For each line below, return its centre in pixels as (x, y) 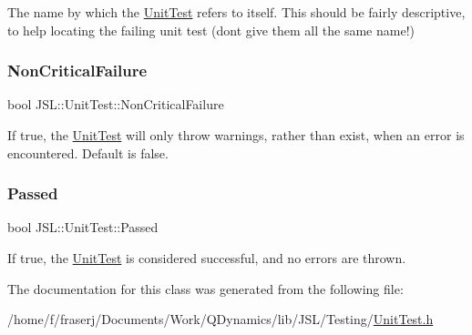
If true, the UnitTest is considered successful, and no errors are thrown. (207, 258)
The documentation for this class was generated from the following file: (205, 288)
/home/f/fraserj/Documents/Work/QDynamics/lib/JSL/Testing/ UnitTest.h (221, 319)
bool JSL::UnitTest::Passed (83, 227)
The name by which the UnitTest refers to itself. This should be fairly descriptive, (236, 12)
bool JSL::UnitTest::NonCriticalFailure (116, 104)
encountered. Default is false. (88, 152)
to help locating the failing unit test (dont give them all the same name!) (211, 30)
